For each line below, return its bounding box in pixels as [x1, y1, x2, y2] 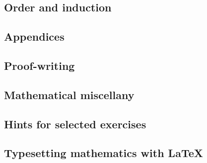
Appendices [4, 29, 65, 44]
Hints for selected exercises [4, 116, 146, 131]
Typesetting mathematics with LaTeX [4, 145, 203, 161]
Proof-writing [4, 57, 75, 73]
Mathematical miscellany [4, 87, 135, 102]
